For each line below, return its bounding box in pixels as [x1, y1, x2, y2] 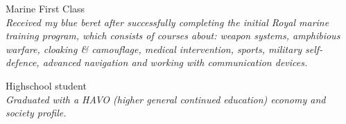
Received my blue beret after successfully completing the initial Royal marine [6, 14, 329, 29]
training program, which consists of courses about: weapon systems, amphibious [6, 28, 340, 43]
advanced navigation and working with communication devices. [42, 55, 308, 70]
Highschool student [6, 78, 87, 92]
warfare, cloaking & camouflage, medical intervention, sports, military [6, 41, 302, 56]
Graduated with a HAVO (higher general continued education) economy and [6, 92, 326, 106]
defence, [6, 55, 40, 70]
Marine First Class [6, 1, 85, 15]
